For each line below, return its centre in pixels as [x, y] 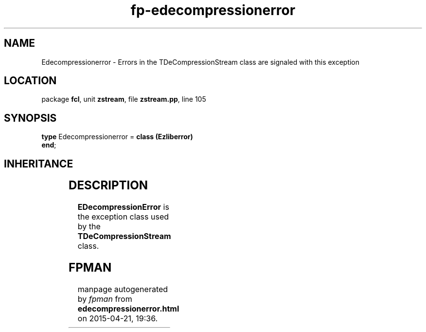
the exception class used [123, 217]
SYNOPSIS [30, 118]
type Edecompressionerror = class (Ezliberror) [117, 137]
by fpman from [105, 299]
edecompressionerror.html [128, 308]
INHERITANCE [39, 164]
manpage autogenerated [123, 289]
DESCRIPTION [108, 185]
